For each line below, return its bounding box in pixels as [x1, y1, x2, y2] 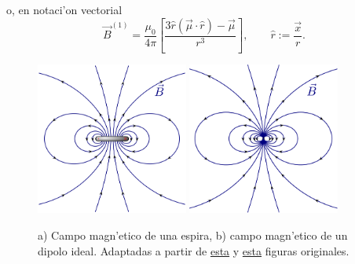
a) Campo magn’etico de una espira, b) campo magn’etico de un [38, 227, 348, 244]
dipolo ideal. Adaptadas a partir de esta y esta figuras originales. [38, 242, 350, 258]
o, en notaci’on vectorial [6, 2, 123, 17]
